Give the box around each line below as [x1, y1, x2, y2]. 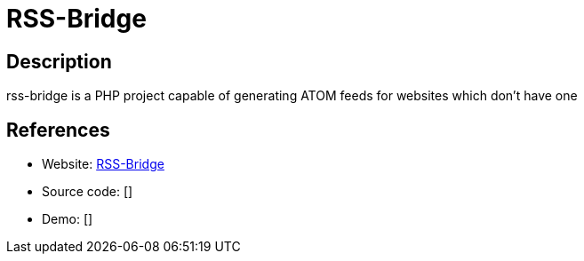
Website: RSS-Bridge [42, 156, 164, 172]
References [6, 118, 110, 141]
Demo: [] [42, 211, 93, 227]
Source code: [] [42, 184, 133, 200]
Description [6, 50, 112, 73]
